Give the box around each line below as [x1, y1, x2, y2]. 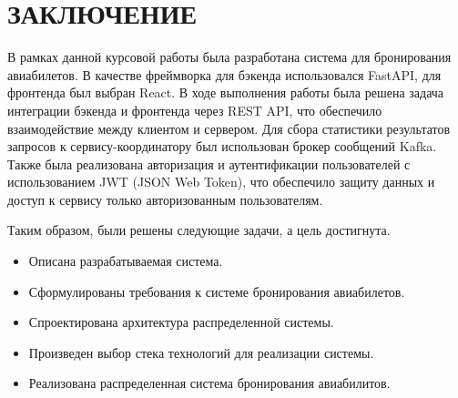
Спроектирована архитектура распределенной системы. [28, 312, 334, 332]
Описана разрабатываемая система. [28, 251, 223, 270]
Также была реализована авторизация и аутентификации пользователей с [7, 154, 411, 173]
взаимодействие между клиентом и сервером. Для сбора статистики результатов [7, 118, 451, 138]
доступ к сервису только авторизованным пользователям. [7, 189, 323, 209]
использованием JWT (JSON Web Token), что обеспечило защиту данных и [7, 172, 435, 191]
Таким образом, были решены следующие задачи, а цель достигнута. [7, 220, 391, 240]
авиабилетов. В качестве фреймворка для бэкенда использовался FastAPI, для [7, 65, 442, 84]
